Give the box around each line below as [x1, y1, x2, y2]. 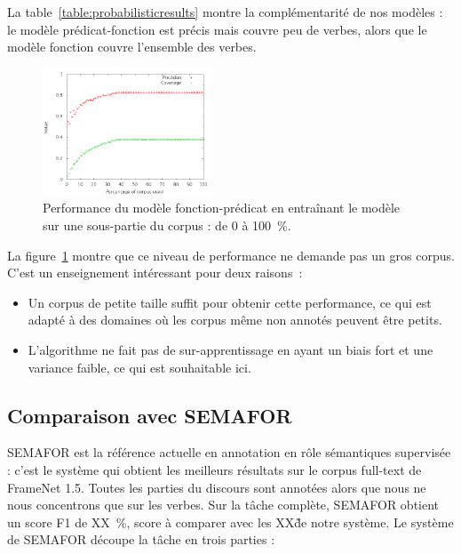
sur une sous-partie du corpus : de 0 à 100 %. [43, 216, 291, 235]
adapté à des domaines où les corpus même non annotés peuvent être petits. [28, 310, 442, 329]
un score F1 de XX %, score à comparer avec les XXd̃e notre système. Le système [7, 512, 454, 531]
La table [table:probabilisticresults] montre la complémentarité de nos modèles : [7, 3, 443, 20]
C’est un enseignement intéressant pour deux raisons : [7, 263, 303, 282]
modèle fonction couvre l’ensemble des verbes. [7, 37, 257, 56]
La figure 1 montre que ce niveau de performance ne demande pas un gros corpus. [7, 245, 455, 264]
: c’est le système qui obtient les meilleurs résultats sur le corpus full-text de [7, 461, 422, 479]
